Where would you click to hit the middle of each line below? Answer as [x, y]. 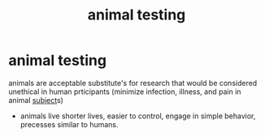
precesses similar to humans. [70, 124]
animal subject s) [36, 100]
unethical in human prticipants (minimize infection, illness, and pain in [125, 92]
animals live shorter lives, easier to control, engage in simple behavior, [138, 116]
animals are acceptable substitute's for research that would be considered [133, 83]
